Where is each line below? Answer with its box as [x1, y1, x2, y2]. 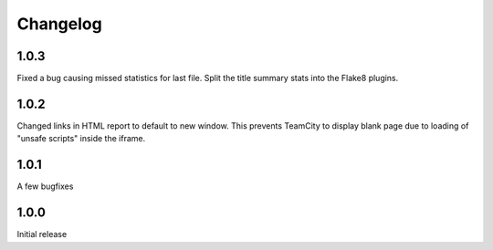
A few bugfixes [16, 181, 74, 192]
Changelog [16, 14, 102, 34]
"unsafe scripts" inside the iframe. [16, 133, 146, 144]
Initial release [16, 229, 68, 240]
